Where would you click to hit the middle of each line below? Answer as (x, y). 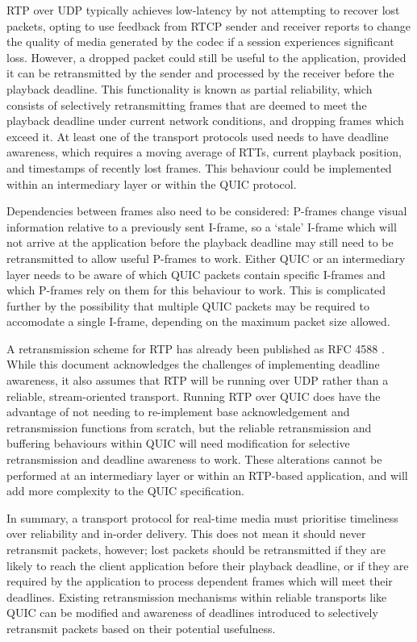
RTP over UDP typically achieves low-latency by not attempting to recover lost (203, 10)
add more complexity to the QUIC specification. (125, 491)
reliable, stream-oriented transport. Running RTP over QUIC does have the (194, 396)
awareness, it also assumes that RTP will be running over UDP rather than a (198, 380)
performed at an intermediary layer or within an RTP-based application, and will (207, 475)
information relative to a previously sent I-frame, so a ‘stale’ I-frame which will (202, 226)
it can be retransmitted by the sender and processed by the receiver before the (200, 73)
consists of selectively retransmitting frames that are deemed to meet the (187, 104)
